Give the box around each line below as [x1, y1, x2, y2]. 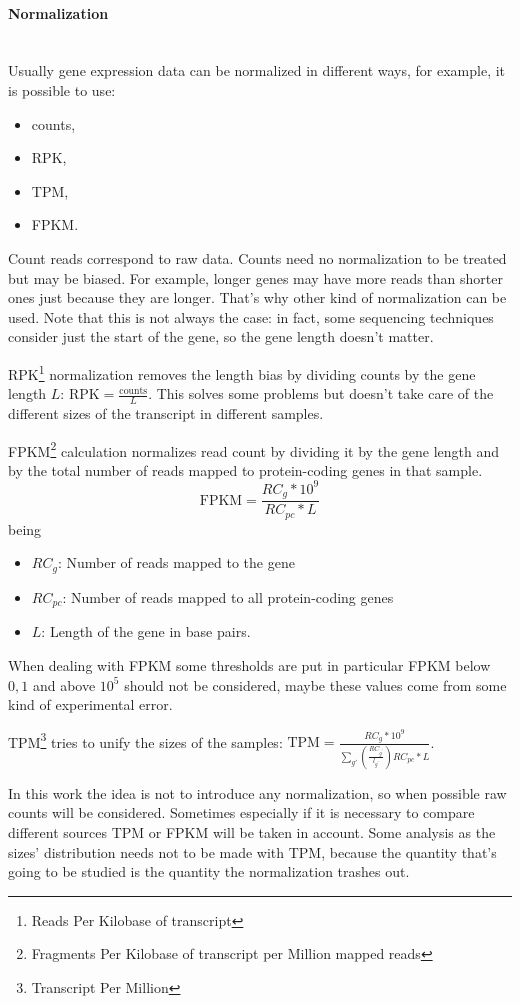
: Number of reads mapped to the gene [57, 552, 295, 573]
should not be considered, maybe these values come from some [124, 674, 507, 695]
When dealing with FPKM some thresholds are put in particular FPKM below [8, 654, 491, 675]
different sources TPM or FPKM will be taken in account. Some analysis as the [8, 821, 496, 842]
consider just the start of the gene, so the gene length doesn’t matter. [8, 326, 434, 347]
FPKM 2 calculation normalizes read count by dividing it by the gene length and [8, 437, 499, 461]
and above [32, 674, 96, 695]
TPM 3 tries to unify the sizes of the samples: [8, 728, 283, 752]
